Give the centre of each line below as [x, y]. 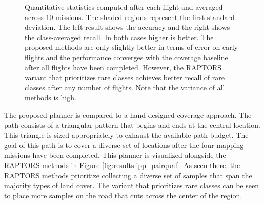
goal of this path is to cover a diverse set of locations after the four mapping [124, 145]
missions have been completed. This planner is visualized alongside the [115, 155]
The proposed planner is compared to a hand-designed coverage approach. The [128, 114]
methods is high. [50, 97]
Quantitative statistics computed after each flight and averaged [124, 7]
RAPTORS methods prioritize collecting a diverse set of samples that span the [128, 175]
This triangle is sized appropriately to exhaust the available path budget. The [126, 135]
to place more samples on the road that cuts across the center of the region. [123, 195]
